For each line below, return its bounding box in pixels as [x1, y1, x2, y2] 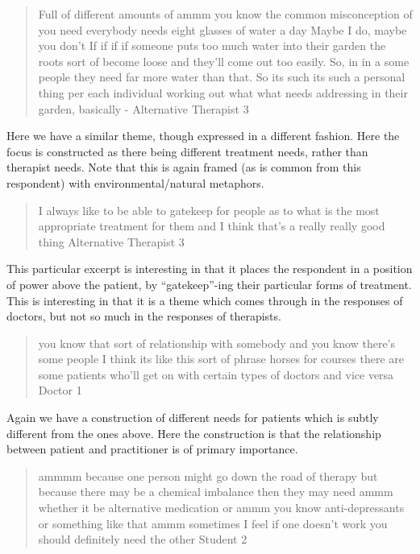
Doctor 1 [38, 382, 82, 399]
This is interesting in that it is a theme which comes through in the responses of [6, 291, 403, 308]
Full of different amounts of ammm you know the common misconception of [38, 6, 413, 22]
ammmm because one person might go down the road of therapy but [38, 467, 378, 484]
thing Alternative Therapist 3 [38, 233, 185, 250]
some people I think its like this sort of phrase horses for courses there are [38, 350, 404, 367]
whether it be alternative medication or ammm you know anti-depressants [38, 499, 405, 516]
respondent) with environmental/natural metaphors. [6, 174, 264, 191]
